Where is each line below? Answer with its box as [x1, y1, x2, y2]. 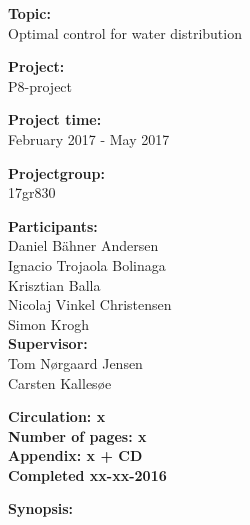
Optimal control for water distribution [8, 22, 242, 43]
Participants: [8, 215, 98, 236]
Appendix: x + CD [8, 445, 143, 466]
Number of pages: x [8, 425, 147, 446]
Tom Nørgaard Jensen [8, 352, 143, 373]
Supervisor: [8, 333, 88, 354]
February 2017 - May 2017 [8, 128, 170, 149]
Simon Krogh [8, 313, 89, 334]
